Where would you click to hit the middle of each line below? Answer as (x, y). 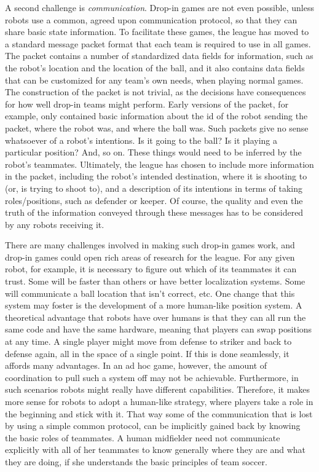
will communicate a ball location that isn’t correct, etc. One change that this (150, 293)
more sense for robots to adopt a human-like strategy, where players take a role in (159, 401)
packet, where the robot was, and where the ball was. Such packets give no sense (157, 128)
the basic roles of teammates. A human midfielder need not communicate (143, 437)
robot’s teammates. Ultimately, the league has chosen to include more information (159, 164)
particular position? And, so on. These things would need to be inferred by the (153, 152)
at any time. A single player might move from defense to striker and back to (148, 341)
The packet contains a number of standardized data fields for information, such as (159, 56)
